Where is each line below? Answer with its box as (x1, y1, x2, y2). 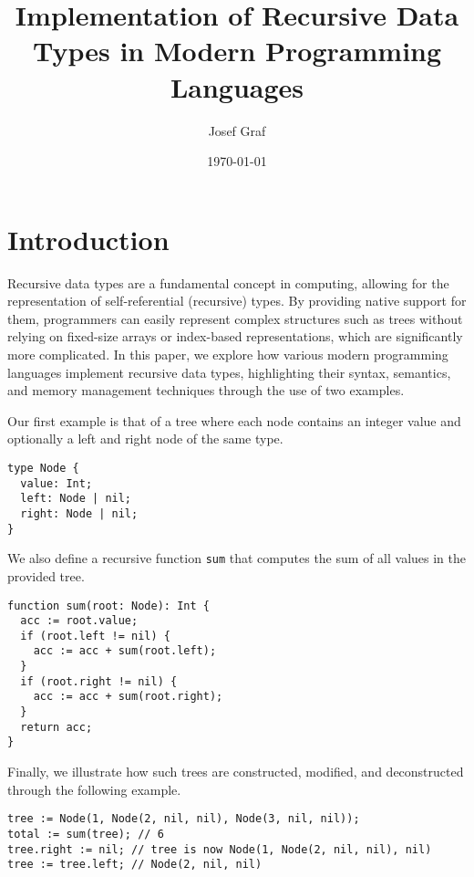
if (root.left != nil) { (20, 629, 170, 642)
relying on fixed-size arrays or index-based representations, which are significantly (7, 327, 463, 346)
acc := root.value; (20, 614, 139, 628)
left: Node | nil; (20, 492, 132, 506)
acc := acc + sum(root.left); (33, 644, 217, 658)
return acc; (20, 720, 93, 734)
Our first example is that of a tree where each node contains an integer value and (7, 411, 461, 430)
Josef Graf (208, 120, 266, 140)
